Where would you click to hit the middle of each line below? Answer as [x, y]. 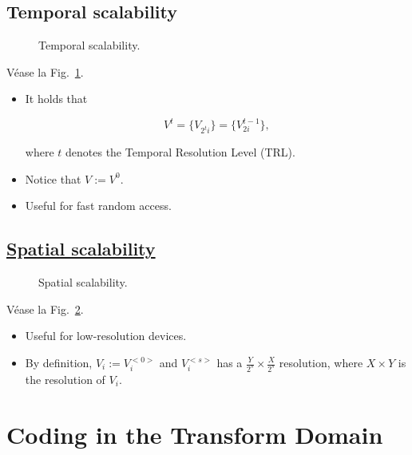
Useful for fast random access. [98, 206]
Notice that [53, 178]
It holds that [56, 99]
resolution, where [321, 362]
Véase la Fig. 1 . [45, 71]
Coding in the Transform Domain [195, 434]
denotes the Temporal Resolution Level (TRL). [180, 152]
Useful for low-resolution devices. [106, 336]
